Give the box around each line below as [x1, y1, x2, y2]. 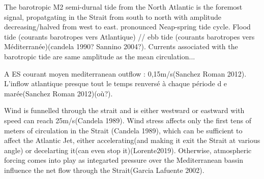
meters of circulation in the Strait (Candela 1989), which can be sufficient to [4, 125, 243, 135]
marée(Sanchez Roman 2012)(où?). [4, 88, 113, 98]
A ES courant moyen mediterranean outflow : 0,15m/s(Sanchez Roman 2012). [4, 68, 247, 79]
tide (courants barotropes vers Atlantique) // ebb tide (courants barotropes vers [4, 31, 255, 42]
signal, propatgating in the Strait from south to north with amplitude [4, 11, 221, 22]
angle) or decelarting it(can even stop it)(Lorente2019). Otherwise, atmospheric [4, 145, 252, 155]
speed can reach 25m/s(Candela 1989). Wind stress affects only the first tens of [4, 115, 252, 125]
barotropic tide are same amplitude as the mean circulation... [4, 51, 195, 61]
